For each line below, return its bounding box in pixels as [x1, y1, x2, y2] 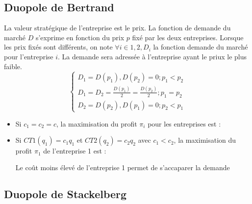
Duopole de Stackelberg [4, 186, 127, 202]
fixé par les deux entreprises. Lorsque [132, 32, 244, 42]
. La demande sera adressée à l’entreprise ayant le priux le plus [58, 51, 247, 61]
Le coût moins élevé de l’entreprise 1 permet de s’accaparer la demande [15, 162, 230, 173]
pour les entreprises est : [148, 118, 221, 128]
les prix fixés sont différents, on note [4, 42, 113, 52]
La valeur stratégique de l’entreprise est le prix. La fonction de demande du [4, 23, 231, 33]
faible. [4, 61, 22, 71]
